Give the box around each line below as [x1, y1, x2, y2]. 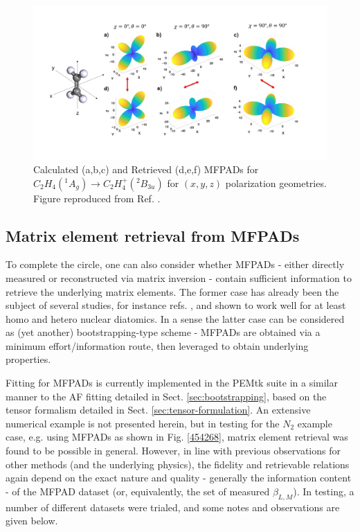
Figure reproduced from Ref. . [33, 190, 161, 205]
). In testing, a [293, 484, 354, 498]
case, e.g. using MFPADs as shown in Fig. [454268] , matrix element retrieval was [6, 429, 348, 444]
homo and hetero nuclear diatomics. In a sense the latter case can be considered [6, 311, 345, 326]
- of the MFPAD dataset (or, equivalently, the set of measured [6, 484, 270, 498]
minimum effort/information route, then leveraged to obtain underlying [6, 338, 309, 353]
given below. [6, 513, 58, 528]
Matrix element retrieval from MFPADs [6, 224, 300, 246]
